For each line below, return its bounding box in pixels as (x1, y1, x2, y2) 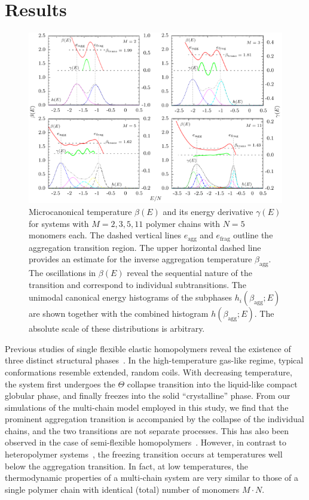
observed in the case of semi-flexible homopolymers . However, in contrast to (5, 436, 287, 449)
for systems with (29, 217, 89, 229)
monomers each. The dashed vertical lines (29, 229, 181, 241)
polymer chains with (145, 217, 221, 229)
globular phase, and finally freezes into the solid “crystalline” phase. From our (5, 389, 290, 402)
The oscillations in (29, 266, 96, 278)
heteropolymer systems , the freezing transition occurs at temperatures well (5, 448, 283, 460)
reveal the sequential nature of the (127, 266, 253, 278)
